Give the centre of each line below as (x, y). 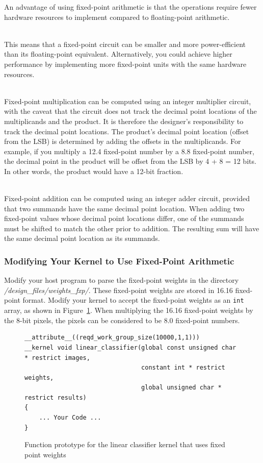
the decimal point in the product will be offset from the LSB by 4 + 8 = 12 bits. (130, 161)
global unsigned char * (181, 388)
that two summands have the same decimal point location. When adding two (124, 208)
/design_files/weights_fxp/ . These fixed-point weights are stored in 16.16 (119, 290)
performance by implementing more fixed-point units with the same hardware (125, 64)
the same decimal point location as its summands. (82, 238)
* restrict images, (57, 358)
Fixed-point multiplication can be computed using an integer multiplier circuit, (128, 101)
